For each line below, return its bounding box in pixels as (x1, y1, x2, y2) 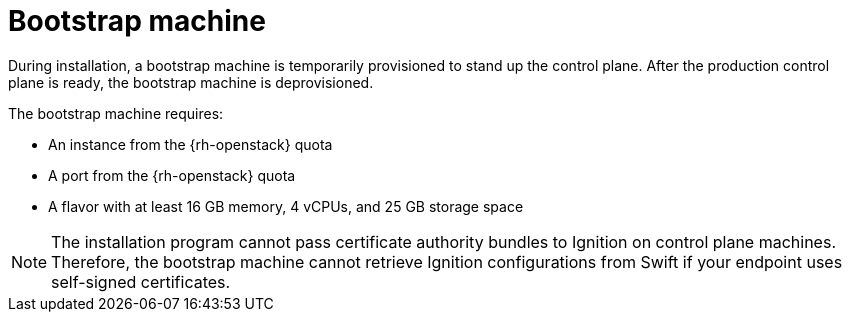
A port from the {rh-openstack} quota (48, 166, 296, 184)
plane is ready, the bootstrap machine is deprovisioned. (8, 73, 374, 91)
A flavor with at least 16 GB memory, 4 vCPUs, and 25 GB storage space (48, 197, 524, 215)
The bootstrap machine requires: (8, 104, 224, 122)
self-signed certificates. (51, 271, 231, 292)
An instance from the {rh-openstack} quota (48, 135, 333, 153)
